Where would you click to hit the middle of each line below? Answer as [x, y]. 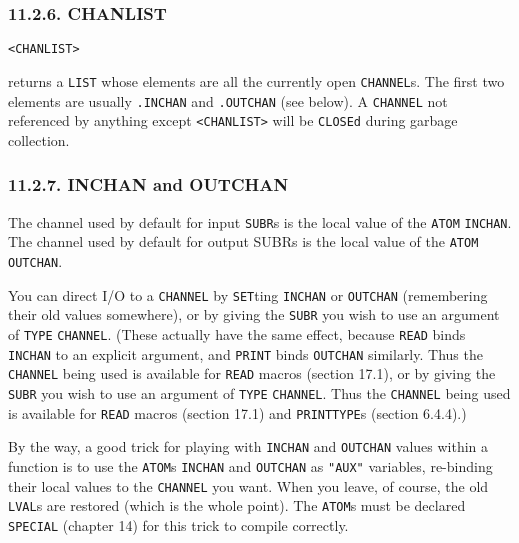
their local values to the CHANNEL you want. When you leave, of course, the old [248, 485]
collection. [39, 139]
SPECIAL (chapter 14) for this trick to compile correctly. [178, 524]
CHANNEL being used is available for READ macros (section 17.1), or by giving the [252, 373]
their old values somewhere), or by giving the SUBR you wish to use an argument [254, 314]
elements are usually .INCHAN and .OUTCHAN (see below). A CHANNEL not [228, 100]
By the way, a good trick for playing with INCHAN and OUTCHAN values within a [248, 446]
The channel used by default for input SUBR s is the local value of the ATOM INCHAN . [260, 221]
